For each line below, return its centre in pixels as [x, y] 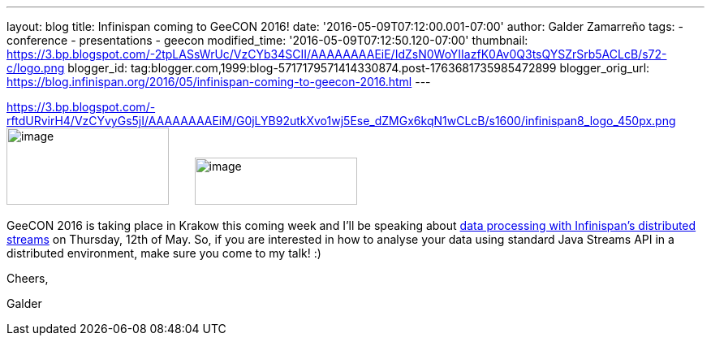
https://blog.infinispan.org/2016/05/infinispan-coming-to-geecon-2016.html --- [219, 82]
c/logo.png [36, 68]
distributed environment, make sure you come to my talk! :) [164, 253]
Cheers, [28, 278]
